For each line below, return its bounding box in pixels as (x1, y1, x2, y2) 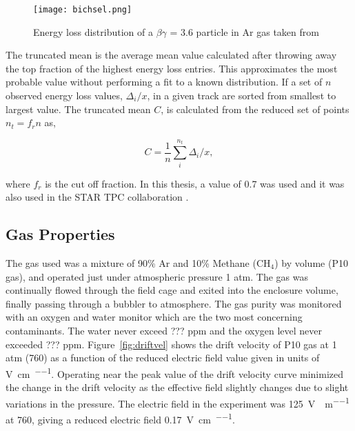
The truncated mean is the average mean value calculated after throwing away (6, 48, 337, 62)
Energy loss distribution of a (33, 24, 153, 39)
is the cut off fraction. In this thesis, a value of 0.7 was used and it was (45, 176, 345, 190)
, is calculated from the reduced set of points (161, 101, 349, 116)
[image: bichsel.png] (33, 5, 132, 14)
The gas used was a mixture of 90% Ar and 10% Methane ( (6, 255, 256, 270)
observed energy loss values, (6, 88, 123, 103)
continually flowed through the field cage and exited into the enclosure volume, (6, 283, 338, 297)
